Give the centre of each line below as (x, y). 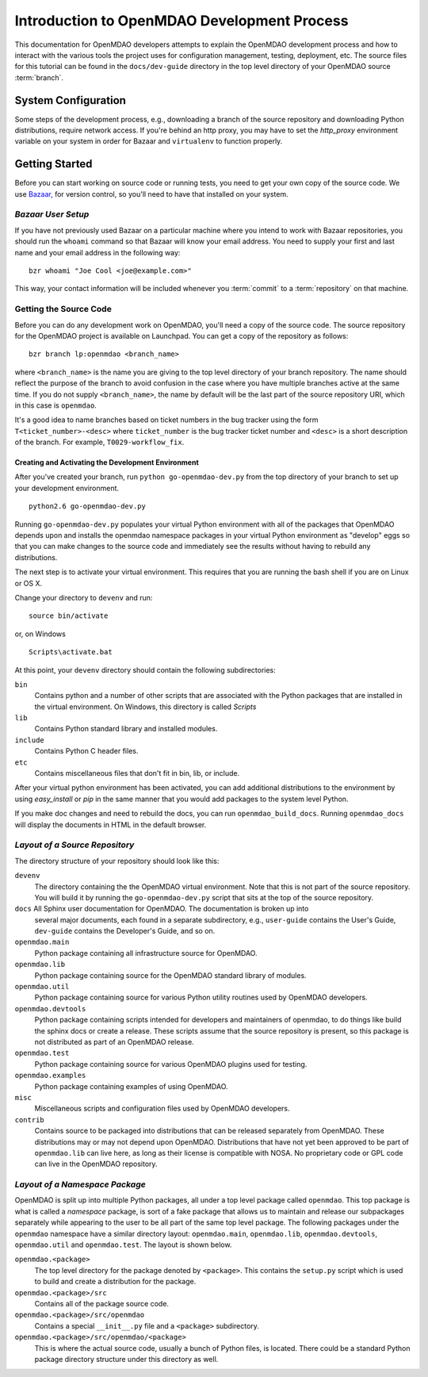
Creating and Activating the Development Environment (107, 462)
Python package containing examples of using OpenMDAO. (132, 1086)
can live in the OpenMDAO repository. (96, 1164)
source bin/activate (69, 616)
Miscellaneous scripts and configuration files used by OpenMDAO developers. (162, 1109)
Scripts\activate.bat (71, 652)
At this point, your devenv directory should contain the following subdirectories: (145, 669)
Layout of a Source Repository (75, 845)
